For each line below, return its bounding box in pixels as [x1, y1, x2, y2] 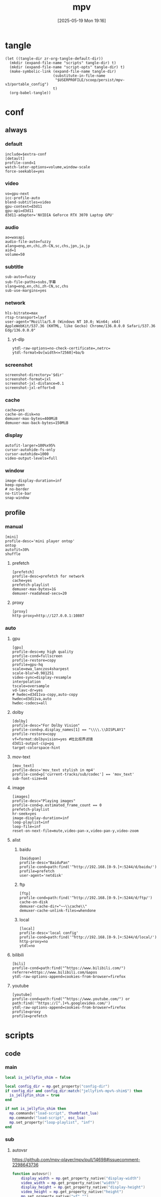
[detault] [5, 156, 25, 161]
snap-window [5, 495, 29, 500]
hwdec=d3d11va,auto [12, 696, 52, 701]
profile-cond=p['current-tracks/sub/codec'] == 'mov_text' [12, 772, 135, 776]
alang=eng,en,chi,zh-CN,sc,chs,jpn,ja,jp [5, 244, 90, 248]
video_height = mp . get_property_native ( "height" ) [21, 1190, 124, 1195]
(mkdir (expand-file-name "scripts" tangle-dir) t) [9, 60, 117, 65]
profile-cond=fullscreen [12, 653, 63, 659]
